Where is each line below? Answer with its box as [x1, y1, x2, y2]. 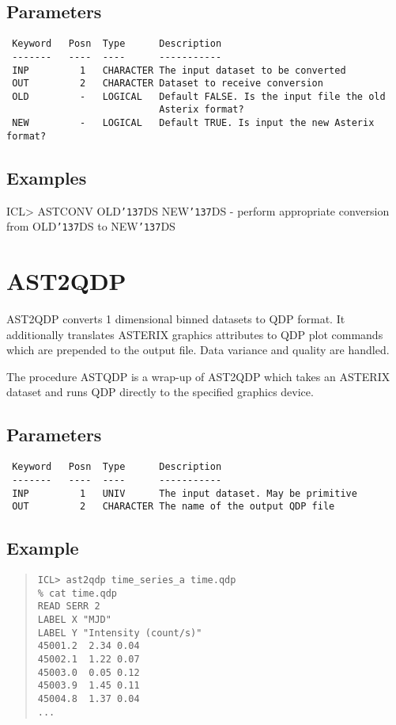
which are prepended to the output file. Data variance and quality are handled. [6, 342, 390, 358]
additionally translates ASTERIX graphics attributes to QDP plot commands [6, 326, 383, 342]
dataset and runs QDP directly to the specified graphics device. [6, 383, 314, 400]
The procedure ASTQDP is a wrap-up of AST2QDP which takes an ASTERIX [6, 368, 390, 384]
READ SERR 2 [37, 601, 100, 612]
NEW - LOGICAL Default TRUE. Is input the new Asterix [12, 117, 375, 129]
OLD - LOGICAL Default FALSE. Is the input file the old [12, 90, 386, 102]
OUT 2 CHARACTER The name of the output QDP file [12, 501, 335, 513]
